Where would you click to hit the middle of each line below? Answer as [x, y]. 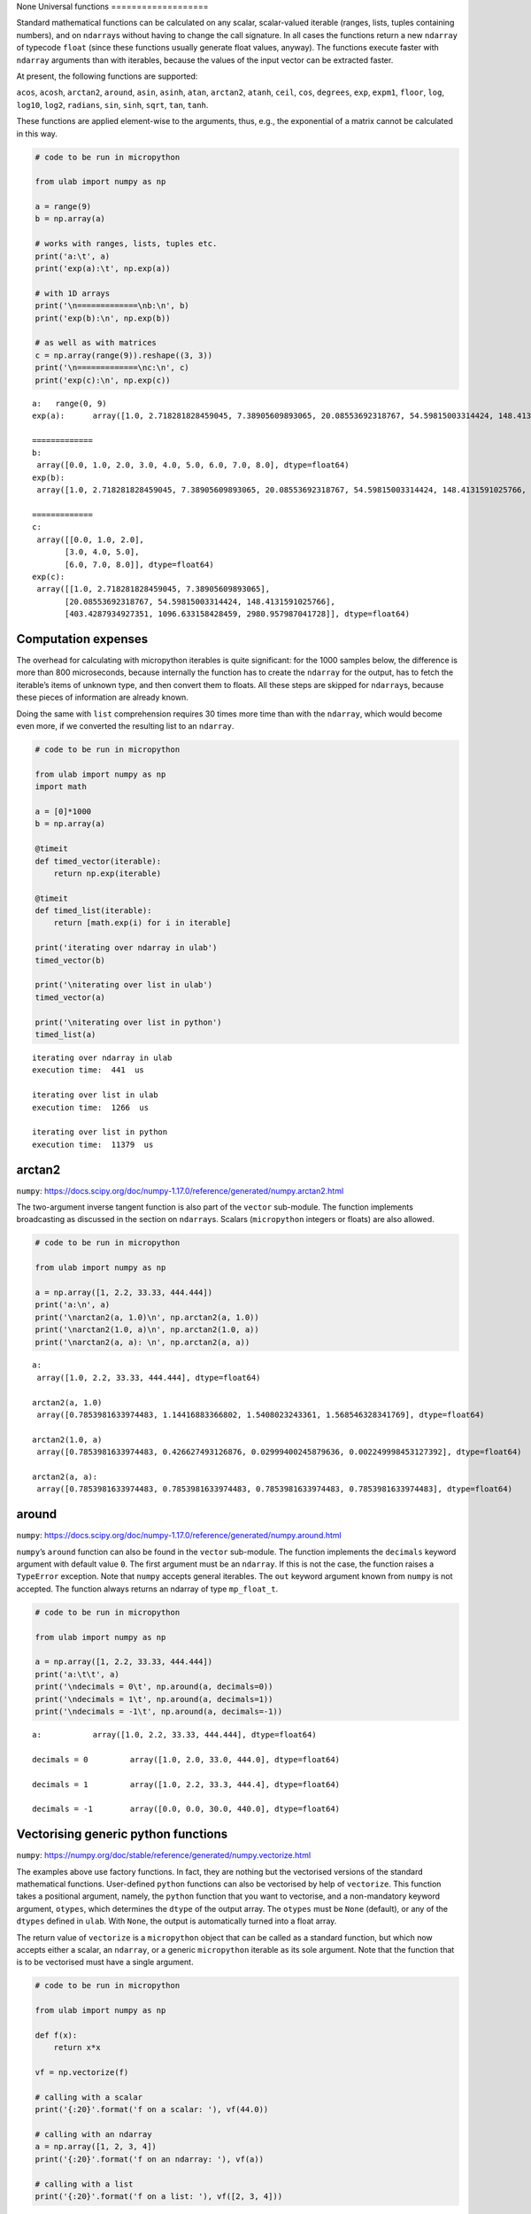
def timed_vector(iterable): [98, 861]
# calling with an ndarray [93, 2134]
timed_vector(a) [70, 997]
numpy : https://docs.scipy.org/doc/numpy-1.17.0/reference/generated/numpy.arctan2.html [180, 1190]
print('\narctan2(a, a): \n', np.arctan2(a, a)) [142, 1342]
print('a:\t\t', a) [77, 1674]
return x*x [77, 2048]
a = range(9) [63, 207]
